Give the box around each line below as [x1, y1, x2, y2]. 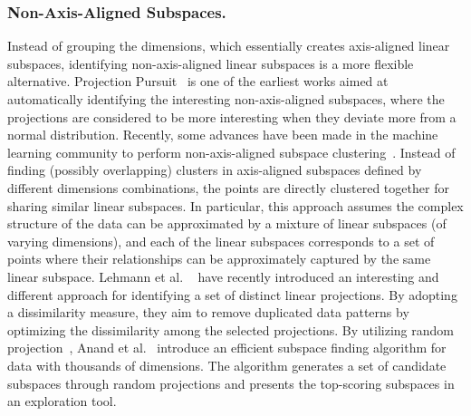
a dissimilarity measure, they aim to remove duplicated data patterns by [7, 303, 409, 322]
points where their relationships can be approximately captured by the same [7, 249, 431, 268]
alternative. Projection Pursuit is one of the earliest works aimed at [7, 72, 389, 91]
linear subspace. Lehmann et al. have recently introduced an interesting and [7, 266, 439, 285]
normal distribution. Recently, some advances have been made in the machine [7, 125, 438, 144]
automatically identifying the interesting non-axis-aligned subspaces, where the [7, 90, 445, 108]
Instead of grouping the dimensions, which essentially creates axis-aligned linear [7, 36, 450, 55]
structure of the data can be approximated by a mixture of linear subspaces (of [7, 214, 447, 233]
